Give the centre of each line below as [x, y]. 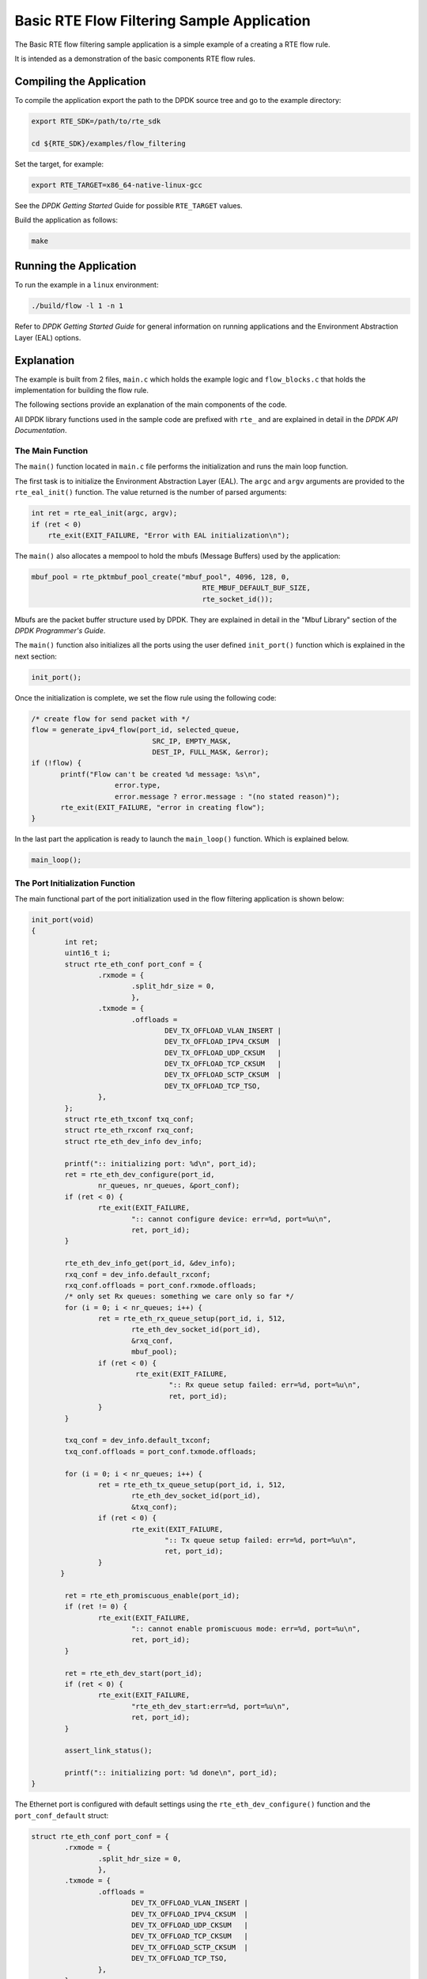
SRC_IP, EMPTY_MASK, [192, 741]
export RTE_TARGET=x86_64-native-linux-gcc [117, 185]
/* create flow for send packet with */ [110, 719]
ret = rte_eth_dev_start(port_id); [134, 1673]
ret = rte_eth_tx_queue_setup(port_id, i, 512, [192, 1485]
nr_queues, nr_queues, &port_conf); [169, 1186]
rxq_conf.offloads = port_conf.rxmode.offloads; [161, 1285]
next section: [36, 656]
